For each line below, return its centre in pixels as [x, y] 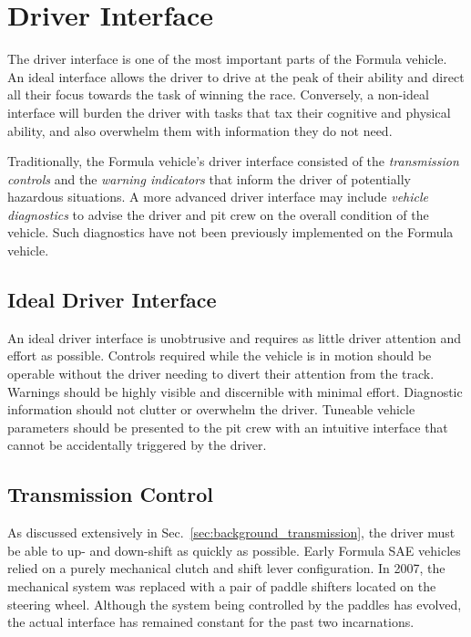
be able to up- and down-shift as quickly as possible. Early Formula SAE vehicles [234, 550]
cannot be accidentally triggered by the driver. [137, 445]
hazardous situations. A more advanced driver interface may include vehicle [218, 197]
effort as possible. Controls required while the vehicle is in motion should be [220, 355]
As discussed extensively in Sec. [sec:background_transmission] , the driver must [231, 533]
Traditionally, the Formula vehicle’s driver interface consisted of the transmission [233, 161]
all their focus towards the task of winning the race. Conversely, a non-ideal [218, 94]
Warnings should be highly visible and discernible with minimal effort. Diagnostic [235, 391]
